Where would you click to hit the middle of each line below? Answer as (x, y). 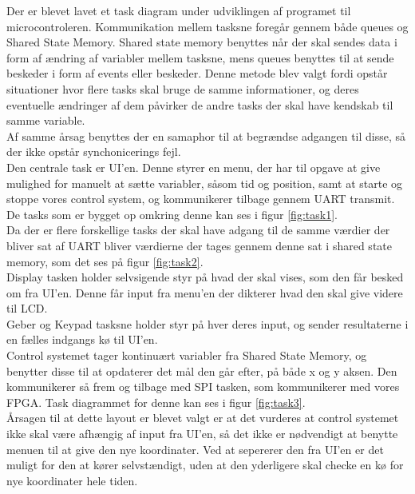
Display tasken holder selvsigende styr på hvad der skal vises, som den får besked (205, 277)
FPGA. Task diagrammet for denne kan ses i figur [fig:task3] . (156, 402)
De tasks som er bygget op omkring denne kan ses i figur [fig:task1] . (172, 214)
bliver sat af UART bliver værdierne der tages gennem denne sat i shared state (199, 245)
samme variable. (46, 120)
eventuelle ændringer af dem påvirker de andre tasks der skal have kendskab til (200, 104)
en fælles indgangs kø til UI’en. (82, 339)
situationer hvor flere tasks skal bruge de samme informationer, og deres (183, 88)
